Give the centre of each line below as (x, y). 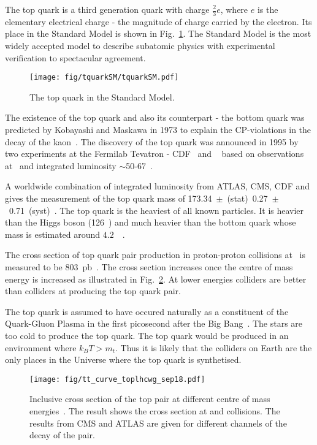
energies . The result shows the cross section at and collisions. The (155, 410)
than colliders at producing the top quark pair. (93, 291)
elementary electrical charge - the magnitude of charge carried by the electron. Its (158, 21)
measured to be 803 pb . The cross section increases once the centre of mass (149, 266)
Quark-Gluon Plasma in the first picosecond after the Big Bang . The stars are (154, 323)
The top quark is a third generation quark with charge (107, 9)
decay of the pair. (62, 435)
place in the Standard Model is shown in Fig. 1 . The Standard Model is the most (158, 33)
